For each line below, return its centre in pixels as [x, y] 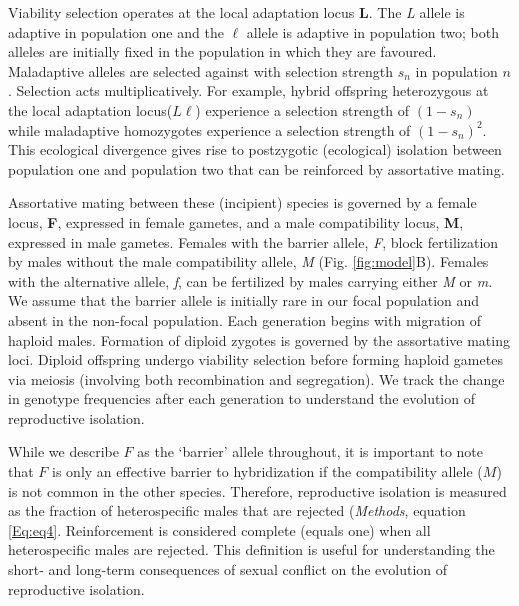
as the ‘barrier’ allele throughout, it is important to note [310, 451]
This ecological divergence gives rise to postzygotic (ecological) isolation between [255, 149]
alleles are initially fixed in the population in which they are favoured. [222, 51]
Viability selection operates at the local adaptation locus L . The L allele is [236, 12]
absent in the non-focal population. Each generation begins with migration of [244, 319]
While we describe [63, 451]
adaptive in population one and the [116, 31]
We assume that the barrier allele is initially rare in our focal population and [244, 300]
